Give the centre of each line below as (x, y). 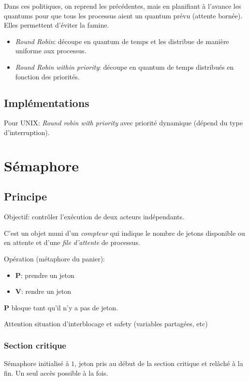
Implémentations (47, 102)
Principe (26, 196)
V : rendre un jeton (43, 291)
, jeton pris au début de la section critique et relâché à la (159, 363)
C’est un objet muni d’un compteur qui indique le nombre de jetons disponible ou (124, 233)
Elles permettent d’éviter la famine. (57, 25)
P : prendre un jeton (45, 275)
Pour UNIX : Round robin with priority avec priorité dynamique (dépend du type (123, 123)
